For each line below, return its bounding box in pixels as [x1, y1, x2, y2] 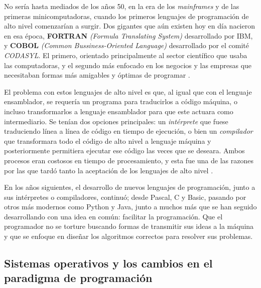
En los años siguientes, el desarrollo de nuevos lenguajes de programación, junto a [4, 182, 255, 192]
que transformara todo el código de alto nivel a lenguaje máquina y [4, 135, 211, 146]
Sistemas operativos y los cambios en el [4, 255, 213, 271]
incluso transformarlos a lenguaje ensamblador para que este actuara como [4, 106, 233, 116]
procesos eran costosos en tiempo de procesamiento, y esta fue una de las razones [4, 155, 253, 165]
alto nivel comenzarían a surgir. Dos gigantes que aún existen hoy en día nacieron [4, 21, 255, 31]
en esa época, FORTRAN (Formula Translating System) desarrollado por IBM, [4, 30, 253, 41]
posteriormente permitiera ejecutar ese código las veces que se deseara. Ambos [4, 145, 245, 156]
